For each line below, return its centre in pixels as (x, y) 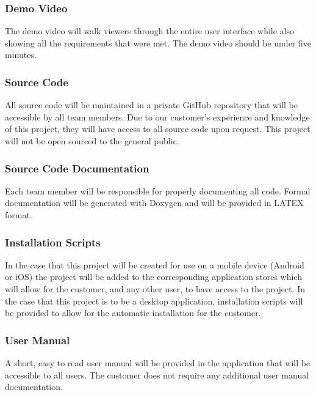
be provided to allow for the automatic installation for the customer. (133, 313)
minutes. (21, 55)
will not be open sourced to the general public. (92, 141)
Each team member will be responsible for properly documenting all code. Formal (158, 190)
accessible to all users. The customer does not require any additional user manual (157, 375)
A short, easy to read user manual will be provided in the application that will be (158, 363)
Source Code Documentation (77, 168)
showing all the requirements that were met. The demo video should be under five (158, 42)
